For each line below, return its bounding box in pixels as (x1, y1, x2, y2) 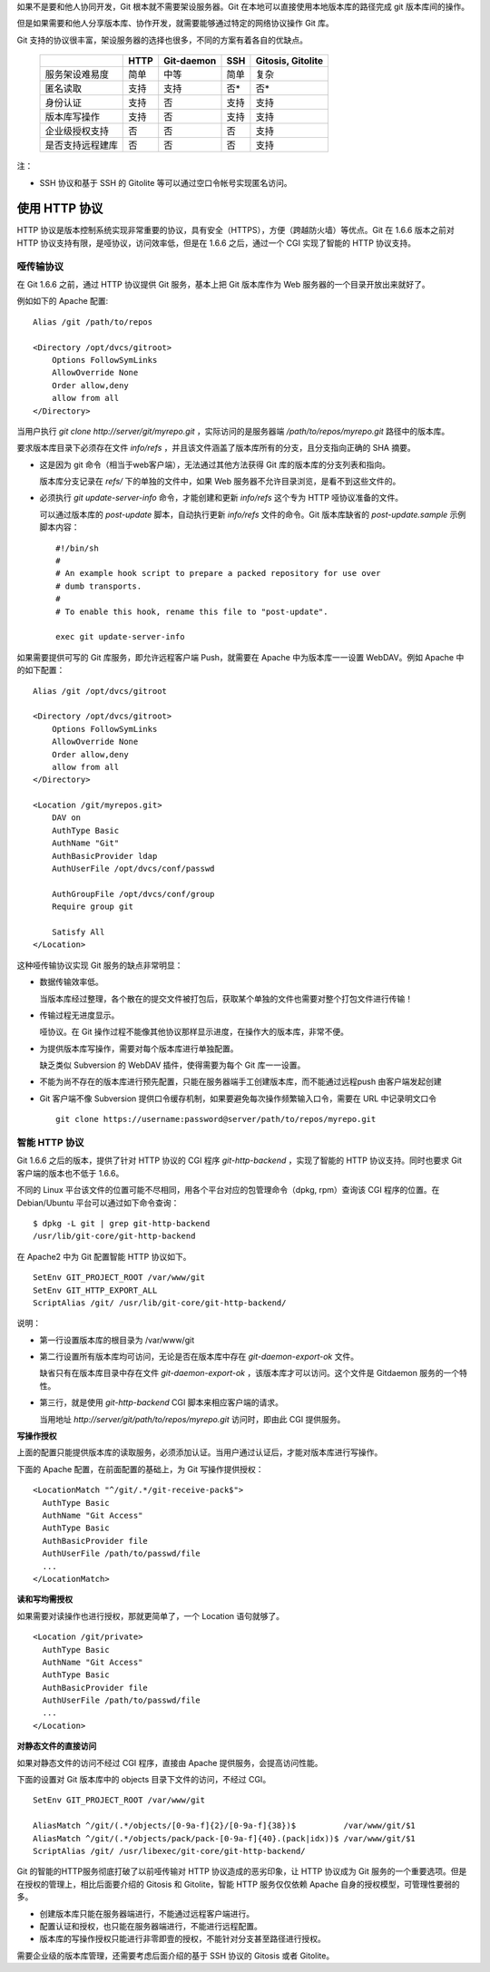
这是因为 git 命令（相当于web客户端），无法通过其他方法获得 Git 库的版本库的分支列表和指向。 (39, 459, 390, 470)
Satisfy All (51, 926, 105, 937)
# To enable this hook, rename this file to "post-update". (55, 606, 328, 617)
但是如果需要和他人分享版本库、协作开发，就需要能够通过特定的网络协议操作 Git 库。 (16, 18, 335, 29)
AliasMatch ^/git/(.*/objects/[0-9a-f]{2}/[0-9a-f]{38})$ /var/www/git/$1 (33, 1821, 416, 1831)
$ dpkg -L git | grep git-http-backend (33, 1218, 211, 1228)
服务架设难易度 (44, 68, 109, 81)
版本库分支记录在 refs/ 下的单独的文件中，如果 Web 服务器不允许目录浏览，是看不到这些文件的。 (39, 476, 401, 487)
